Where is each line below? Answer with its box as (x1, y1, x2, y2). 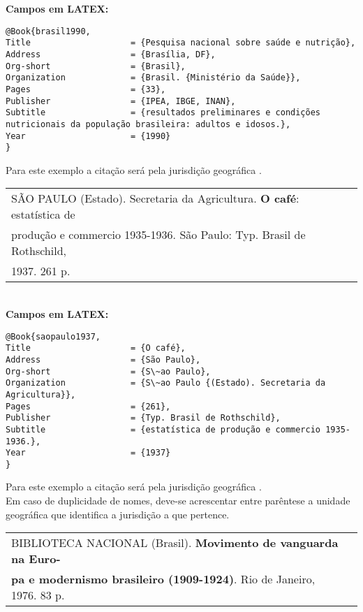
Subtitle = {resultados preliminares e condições (6, 108, 321, 118)
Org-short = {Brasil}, (6, 61, 186, 71)
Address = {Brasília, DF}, (6, 49, 216, 59)
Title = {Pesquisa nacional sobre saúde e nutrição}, (6, 38, 356, 48)
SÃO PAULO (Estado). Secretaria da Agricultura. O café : (11, 190, 299, 207)
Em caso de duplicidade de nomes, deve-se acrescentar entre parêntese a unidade (6, 493, 350, 508)
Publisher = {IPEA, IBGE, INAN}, (6, 96, 236, 106)
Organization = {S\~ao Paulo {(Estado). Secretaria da (6, 378, 326, 388)
